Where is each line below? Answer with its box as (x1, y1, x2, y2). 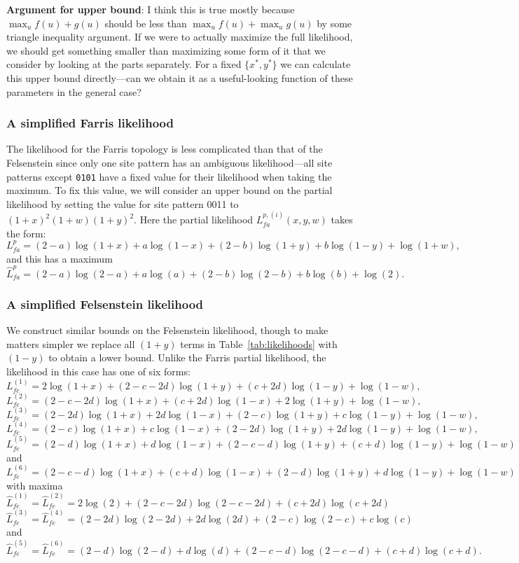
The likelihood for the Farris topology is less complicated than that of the (6, 141, 323, 156)
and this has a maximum (6, 251, 113, 265)
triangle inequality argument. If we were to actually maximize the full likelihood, (6, 29, 353, 44)
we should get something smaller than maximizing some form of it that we (6, 43, 326, 57)
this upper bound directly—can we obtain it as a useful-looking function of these (6, 70, 353, 85)
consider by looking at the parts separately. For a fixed (6, 57, 242, 71)
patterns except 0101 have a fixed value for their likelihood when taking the (6, 169, 332, 183)
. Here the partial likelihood (134, 212, 254, 227)
